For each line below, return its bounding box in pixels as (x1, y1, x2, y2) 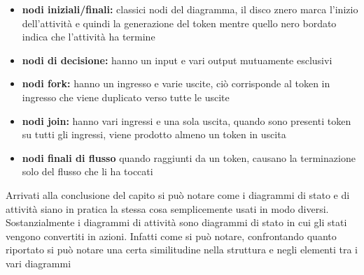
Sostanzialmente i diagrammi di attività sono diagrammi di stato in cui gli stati (6, 215, 347, 230)
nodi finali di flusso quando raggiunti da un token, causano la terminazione (22, 150, 356, 165)
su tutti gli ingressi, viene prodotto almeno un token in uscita (22, 127, 286, 142)
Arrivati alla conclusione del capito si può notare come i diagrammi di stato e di (6, 187, 350, 202)
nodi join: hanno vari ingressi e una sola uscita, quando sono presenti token (22, 113, 351, 128)
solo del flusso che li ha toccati (22, 164, 153, 179)
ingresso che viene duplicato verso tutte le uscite (22, 89, 230, 104)
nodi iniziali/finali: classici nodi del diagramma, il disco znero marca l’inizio (22, 2, 358, 16)
